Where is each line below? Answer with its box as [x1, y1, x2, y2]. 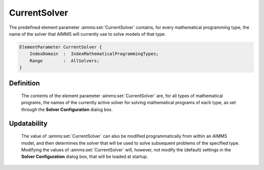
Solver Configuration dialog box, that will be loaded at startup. [21, 154, 148, 160]
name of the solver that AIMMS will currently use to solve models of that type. [9, 31, 166, 37]
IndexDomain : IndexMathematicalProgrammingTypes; [29, 51, 159, 57]
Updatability [9, 119, 48, 127]
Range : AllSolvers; [29, 58, 100, 64]
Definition [9, 79, 40, 87]
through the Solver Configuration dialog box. [21, 106, 113, 112]
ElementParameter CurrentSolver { [19, 44, 102, 50]
